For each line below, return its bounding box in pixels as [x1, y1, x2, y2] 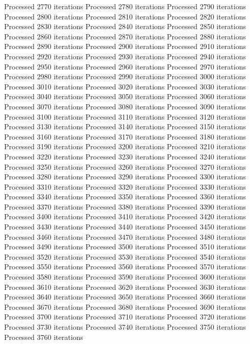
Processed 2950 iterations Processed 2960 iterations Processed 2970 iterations [4, 61, 246, 72]
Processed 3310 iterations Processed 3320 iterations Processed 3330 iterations [4, 181, 246, 192]
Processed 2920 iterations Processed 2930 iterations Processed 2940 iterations [4, 51, 246, 61]
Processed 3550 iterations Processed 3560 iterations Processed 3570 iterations [4, 261, 246, 272]
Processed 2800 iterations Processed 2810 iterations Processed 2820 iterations [4, 11, 246, 21]
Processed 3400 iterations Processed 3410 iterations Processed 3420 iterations [4, 211, 246, 222]
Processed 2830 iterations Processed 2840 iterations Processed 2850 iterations [4, 21, 246, 32]
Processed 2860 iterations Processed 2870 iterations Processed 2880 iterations [4, 31, 246, 41]
